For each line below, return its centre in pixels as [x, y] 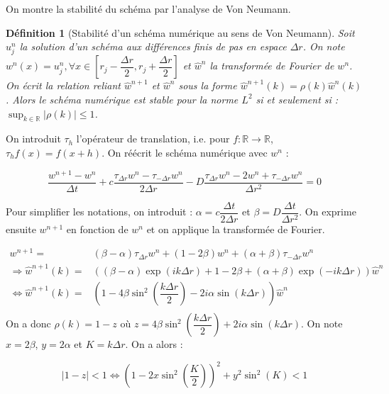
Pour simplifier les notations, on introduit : [99, 212]
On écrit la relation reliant [63, 85]
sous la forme [208, 85]
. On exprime [328, 212]
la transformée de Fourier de [272, 66]
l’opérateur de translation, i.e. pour [153, 139]
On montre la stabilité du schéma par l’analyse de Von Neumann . [148, 9]
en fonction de [97, 229]
